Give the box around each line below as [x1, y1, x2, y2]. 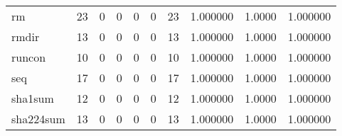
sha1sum [11, 90, 54, 106]
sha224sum [11, 110, 65, 127]
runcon [11, 49, 46, 65]
